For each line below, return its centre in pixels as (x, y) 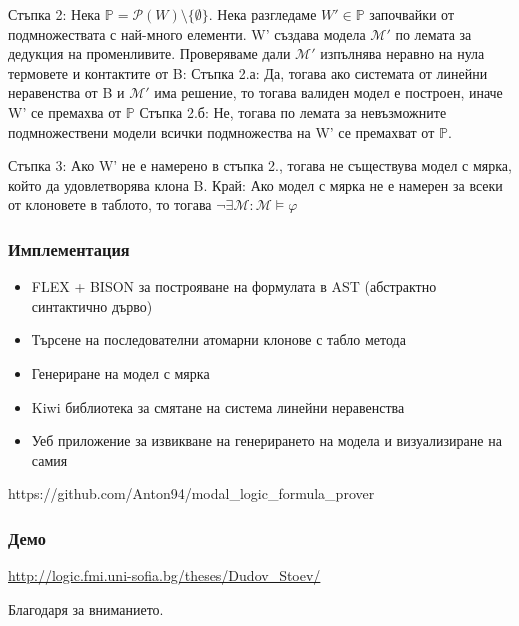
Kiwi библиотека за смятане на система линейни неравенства (218, 406)
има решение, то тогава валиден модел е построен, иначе (328, 92)
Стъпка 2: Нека (54, 14)
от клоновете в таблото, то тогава (110, 204)
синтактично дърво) (92, 305)
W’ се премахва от (65, 111)
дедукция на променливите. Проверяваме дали (149, 53)
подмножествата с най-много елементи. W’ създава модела (187, 33)
